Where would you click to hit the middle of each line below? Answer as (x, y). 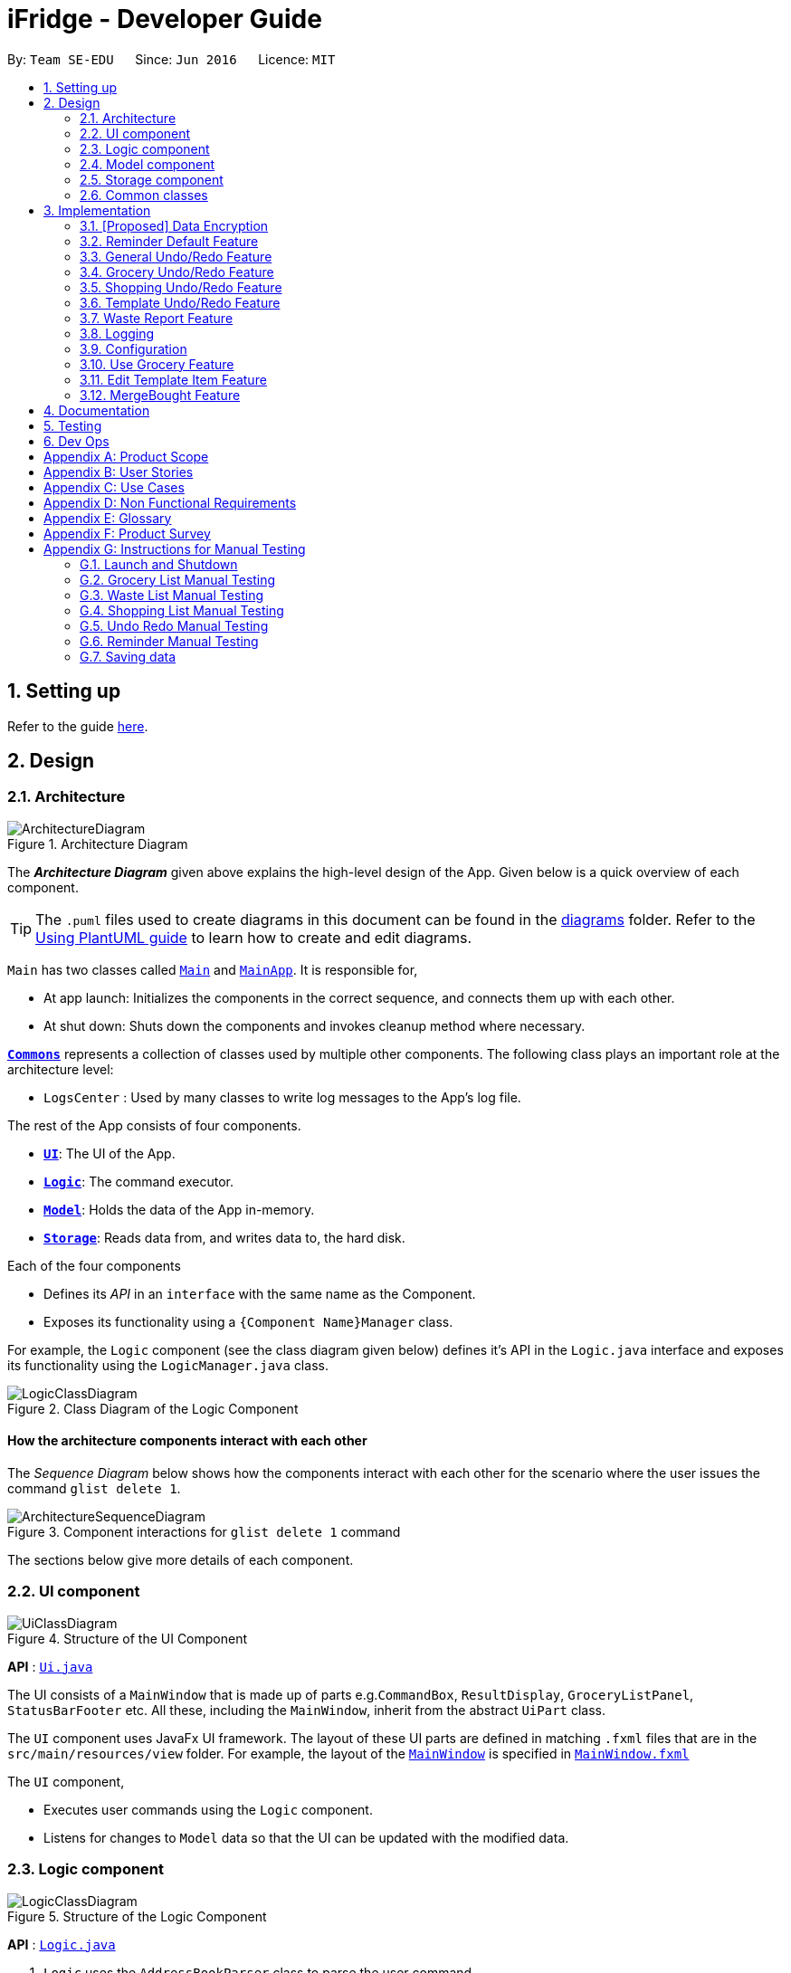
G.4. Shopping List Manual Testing (182, 610)
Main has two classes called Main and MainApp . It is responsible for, (213, 969)
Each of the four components (94, 1265)
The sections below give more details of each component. (181, 1560)
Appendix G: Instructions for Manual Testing (175, 548)
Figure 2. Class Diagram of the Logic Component (153, 1408)
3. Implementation (97, 210)
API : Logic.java (62, 1944)
